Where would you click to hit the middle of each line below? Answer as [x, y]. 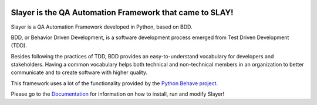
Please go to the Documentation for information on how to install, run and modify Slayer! [118, 94]
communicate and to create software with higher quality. [79, 72]
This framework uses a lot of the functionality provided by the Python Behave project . [114, 83]
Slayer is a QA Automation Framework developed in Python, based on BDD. [102, 27]
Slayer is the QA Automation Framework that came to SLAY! [122, 13]
